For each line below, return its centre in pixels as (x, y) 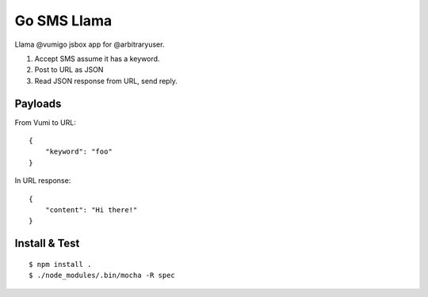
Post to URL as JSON (69, 70)
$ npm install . (60, 264)
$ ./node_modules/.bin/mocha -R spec (102, 276)
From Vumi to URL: (46, 122)
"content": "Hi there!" (91, 209)
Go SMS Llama (63, 21)
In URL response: (43, 181)
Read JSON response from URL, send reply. (106, 81)
